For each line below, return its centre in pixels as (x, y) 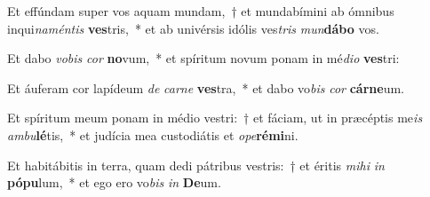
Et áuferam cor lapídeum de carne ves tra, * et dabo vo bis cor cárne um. (206, 87)
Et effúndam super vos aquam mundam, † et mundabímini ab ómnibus (201, 11)
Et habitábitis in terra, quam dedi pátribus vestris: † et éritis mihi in (196, 165)
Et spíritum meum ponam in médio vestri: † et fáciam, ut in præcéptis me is (215, 118)
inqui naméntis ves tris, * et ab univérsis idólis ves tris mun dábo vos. (193, 28)
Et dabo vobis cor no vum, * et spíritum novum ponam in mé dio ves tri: (203, 58)
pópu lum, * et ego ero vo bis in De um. (114, 182)
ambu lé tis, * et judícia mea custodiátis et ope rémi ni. (153, 134)
